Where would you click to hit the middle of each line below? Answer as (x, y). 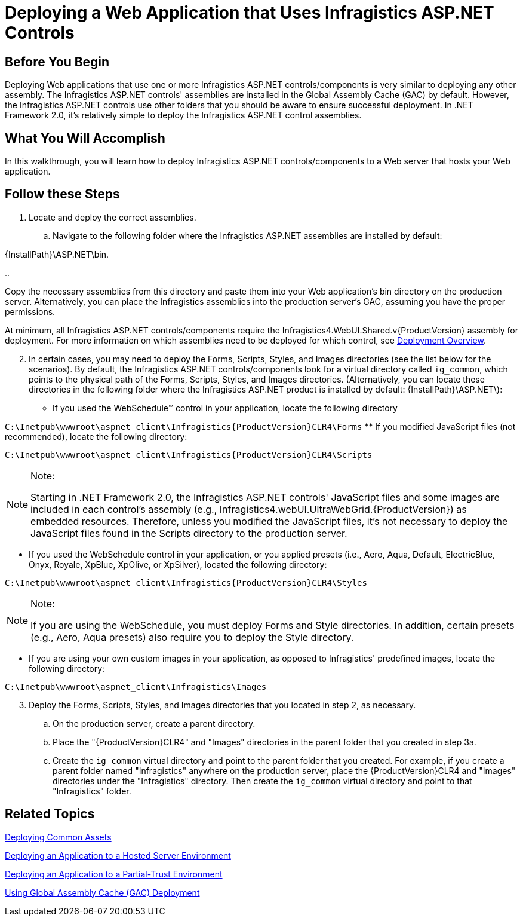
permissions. (30, 311)
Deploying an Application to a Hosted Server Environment (118, 855)
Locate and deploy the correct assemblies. (113, 217)
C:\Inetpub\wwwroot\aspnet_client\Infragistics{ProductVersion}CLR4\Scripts (189, 455)
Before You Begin (57, 62)
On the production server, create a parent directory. (154, 723)
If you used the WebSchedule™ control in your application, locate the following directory (225, 408)
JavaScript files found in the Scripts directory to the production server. (189, 533)
